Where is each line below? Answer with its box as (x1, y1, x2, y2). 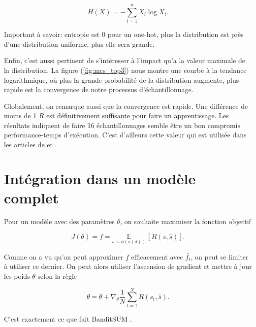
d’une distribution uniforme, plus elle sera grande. (4, 38, 155, 49)
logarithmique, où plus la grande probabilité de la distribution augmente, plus (4, 74, 239, 85)
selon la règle (37, 270, 77, 281)
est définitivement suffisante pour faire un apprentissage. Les (46, 110, 229, 121)
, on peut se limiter (191, 251, 249, 262)
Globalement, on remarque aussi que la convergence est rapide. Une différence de (4, 100, 248, 111)
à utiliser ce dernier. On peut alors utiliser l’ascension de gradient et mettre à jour (4, 261, 252, 271)
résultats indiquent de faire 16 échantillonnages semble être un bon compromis (4, 120, 241, 130)
